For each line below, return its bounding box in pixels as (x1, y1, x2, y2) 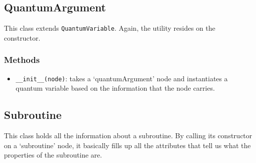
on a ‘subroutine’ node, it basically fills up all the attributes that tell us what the (4, 140, 251, 150)
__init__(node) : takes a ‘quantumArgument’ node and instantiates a (15, 73, 228, 83)
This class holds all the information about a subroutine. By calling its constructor (4, 130, 253, 141)
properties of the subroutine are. (4, 150, 102, 160)
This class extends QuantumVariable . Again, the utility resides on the (4, 23, 215, 33)
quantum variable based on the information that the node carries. (15, 83, 215, 93)
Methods (4, 54, 40, 66)
